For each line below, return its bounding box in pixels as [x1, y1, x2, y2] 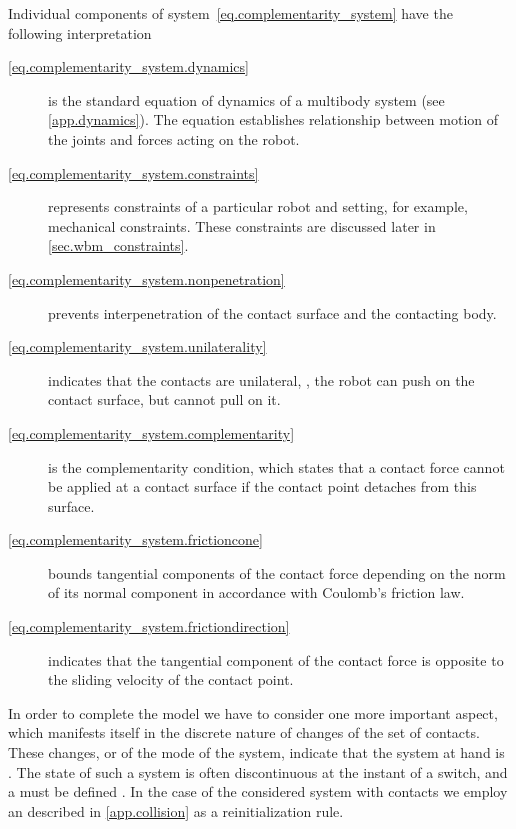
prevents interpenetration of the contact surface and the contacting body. [48, 302, 497, 323]
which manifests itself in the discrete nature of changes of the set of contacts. [8, 722, 480, 743]
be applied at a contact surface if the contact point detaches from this [48, 476, 477, 497]
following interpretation [8, 22, 152, 43]
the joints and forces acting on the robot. [48, 128, 300, 149]
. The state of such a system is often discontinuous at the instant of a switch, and [8, 761, 508, 782]
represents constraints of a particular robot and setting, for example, [48, 196, 468, 217]
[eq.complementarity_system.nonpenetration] [8, 268, 285, 289]
